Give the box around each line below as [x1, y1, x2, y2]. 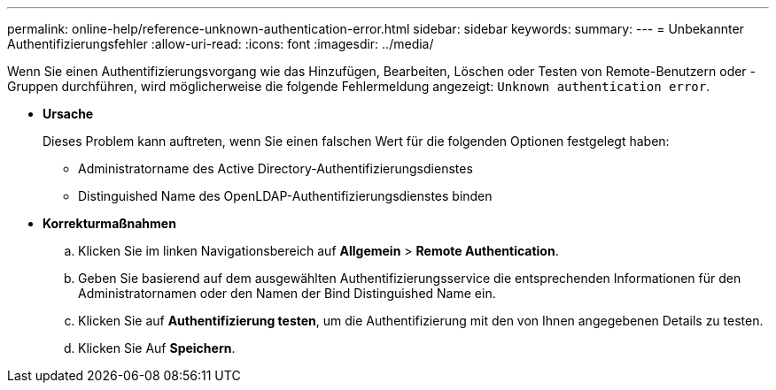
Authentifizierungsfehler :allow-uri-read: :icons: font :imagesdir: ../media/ [7, 36, 434, 51]
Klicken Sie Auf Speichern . [78, 340, 236, 356]
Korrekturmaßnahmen [43, 216, 176, 231]
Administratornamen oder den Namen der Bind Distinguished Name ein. [78, 286, 496, 301]
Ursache [43, 106, 94, 121]
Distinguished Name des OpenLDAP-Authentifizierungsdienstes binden [78, 188, 493, 203]
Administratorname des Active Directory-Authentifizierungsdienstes [78, 161, 473, 176]
